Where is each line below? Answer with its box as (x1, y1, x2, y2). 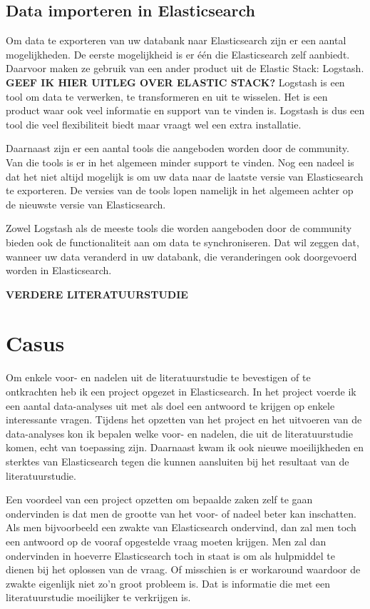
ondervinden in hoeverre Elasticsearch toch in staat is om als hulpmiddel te (6, 548, 335, 563)
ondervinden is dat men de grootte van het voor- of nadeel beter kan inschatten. (6, 505, 356, 520)
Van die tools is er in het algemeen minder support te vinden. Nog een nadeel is (6, 154, 354, 169)
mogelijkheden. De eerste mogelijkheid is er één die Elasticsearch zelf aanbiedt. (6, 46, 350, 61)
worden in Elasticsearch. (6, 263, 112, 278)
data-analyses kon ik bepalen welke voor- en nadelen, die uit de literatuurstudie (6, 426, 353, 441)
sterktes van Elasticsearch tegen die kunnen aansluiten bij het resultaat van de (6, 453, 349, 468)
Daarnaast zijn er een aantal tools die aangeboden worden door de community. (6, 141, 349, 156)
